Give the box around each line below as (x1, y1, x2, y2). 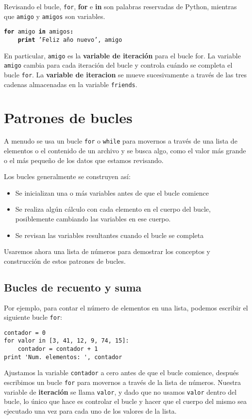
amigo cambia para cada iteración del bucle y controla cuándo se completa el (4, 60, 233, 70)
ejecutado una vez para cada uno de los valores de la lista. (4, 406, 177, 416)
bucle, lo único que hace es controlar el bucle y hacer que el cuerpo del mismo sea (4, 396, 247, 406)
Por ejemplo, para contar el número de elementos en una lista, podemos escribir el (4, 302, 248, 312)
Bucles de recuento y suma (4, 279, 142, 294)
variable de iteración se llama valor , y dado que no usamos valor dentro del (4, 386, 237, 397)
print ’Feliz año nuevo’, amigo (17, 36, 122, 43)
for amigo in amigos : (4, 28, 74, 36)
